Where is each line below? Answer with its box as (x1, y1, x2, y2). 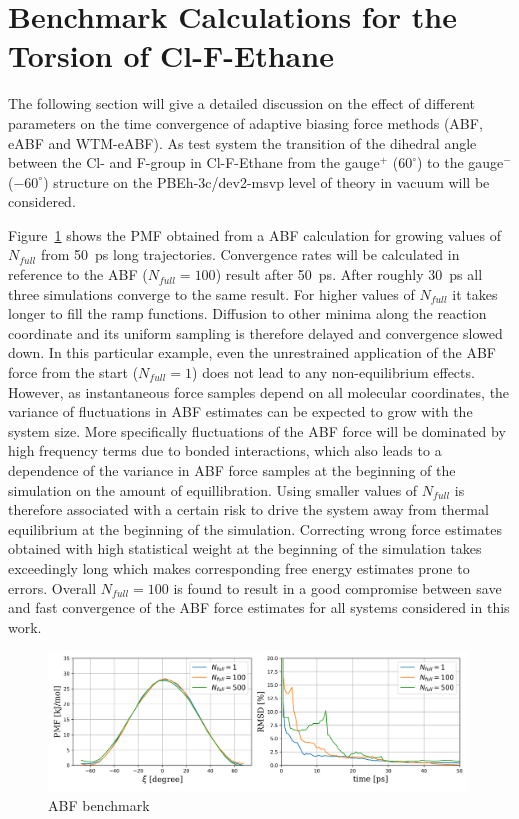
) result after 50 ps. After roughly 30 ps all (215, 264, 483, 285)
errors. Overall (8, 577, 97, 598)
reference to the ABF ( (8, 264, 148, 285)
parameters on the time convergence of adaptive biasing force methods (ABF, (8, 112, 483, 133)
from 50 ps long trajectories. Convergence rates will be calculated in (40, 244, 460, 265)
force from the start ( (8, 362, 139, 383)
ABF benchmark (48, 794, 150, 815)
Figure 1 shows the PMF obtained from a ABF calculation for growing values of (8, 224, 501, 245)
